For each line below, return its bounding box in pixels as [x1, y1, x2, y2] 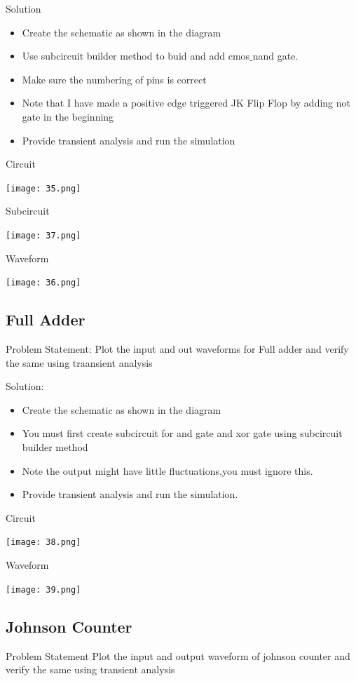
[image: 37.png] [6, 231, 81, 241]
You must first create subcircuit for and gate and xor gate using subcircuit [22, 426, 343, 440]
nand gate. [252, 48, 299, 63]
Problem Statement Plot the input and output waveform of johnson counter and [6, 648, 350, 663]
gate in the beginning [22, 109, 114, 123]
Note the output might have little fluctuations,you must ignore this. [22, 463, 313, 478]
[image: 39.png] [6, 584, 81, 595]
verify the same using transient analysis [6, 662, 175, 677]
